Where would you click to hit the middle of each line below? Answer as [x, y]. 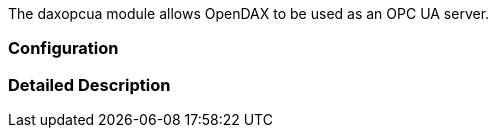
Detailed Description [89, 84]
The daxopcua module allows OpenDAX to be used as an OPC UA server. [249, 13]
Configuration [63, 48]
